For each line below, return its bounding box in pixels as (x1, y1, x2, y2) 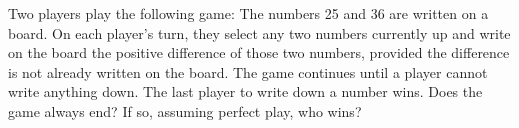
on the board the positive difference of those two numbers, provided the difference (8, 42, 510, 63)
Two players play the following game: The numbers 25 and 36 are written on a (8, 3, 489, 23)
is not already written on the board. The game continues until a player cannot (8, 61, 488, 82)
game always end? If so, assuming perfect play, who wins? (8, 100, 362, 121)
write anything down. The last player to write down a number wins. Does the (8, 81, 483, 102)
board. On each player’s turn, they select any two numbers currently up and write (8, 22, 511, 43)
